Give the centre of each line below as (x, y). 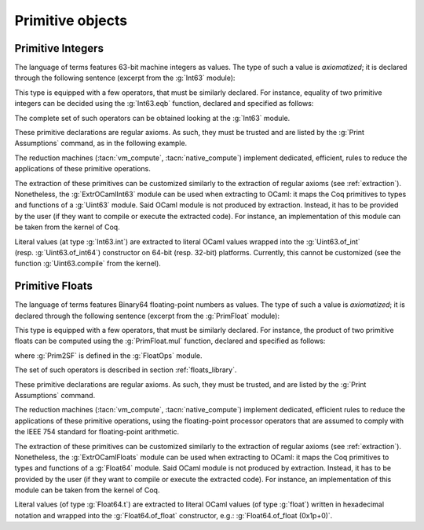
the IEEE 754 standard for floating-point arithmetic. (97, 432)
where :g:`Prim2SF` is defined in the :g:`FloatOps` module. (108, 355)
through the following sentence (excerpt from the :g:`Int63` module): (125, 78)
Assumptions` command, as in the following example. (101, 143)
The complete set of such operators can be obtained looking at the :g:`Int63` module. (152, 118)
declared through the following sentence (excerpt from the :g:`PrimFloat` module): (147, 316)
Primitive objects (71, 20)
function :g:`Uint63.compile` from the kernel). (88, 264)
